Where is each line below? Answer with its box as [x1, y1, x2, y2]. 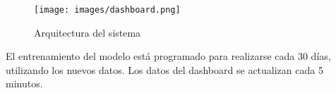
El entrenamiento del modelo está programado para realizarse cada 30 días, [6, 49, 331, 63]
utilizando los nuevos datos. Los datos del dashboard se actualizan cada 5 [6, 62, 323, 77]
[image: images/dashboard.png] [34, 5, 181, 15]
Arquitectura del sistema [34, 25, 141, 39]
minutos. [6, 76, 43, 91]
